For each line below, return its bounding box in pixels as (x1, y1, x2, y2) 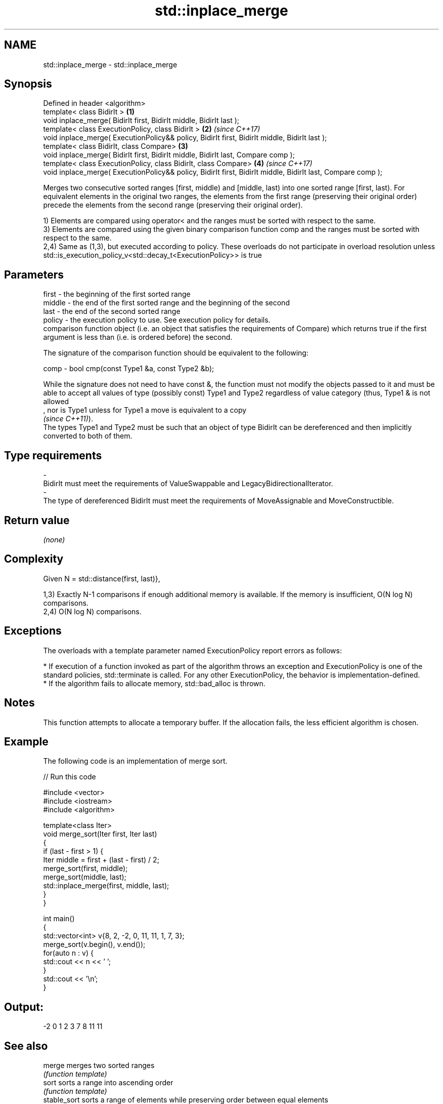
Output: (4, 1000, 43, 1013)
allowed (43, 397, 69, 406)
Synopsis (4, 77, 52, 91)
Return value (4, 514, 70, 527)
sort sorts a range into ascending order (43, 1078, 173, 1087)
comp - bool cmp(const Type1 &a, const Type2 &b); (43, 364, 214, 373)
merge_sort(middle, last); (43, 873, 126, 882)
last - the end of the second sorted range (43, 307, 181, 316)
